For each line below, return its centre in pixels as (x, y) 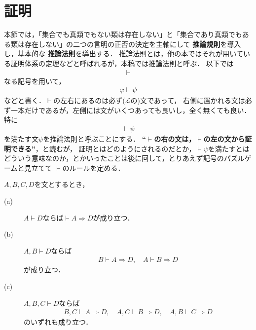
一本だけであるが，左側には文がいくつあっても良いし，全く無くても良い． (131, 110)
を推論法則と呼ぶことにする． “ (94, 138)
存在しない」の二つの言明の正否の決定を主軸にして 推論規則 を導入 (133, 44)
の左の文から (224, 138)
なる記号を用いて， (35, 81)
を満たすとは (229, 148)
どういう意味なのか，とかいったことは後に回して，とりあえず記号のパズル (124, 158)
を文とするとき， (62, 184)
